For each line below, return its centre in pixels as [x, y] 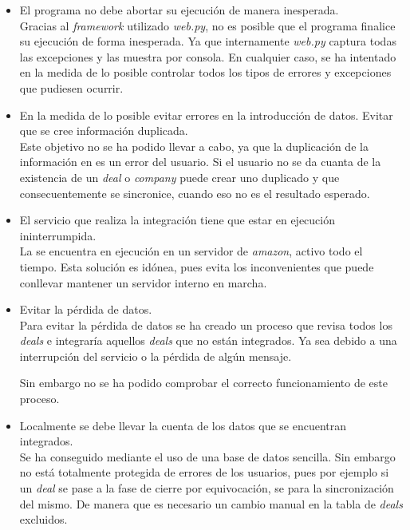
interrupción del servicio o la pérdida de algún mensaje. [156, 356]
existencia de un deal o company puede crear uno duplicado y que [179, 177]
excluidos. [43, 519]
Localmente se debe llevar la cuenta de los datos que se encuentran [183, 425]
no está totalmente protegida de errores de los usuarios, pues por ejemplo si [204, 472]
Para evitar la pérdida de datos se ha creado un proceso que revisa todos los [206, 324]
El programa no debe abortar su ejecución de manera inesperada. [179, 10]
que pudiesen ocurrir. [71, 87]
